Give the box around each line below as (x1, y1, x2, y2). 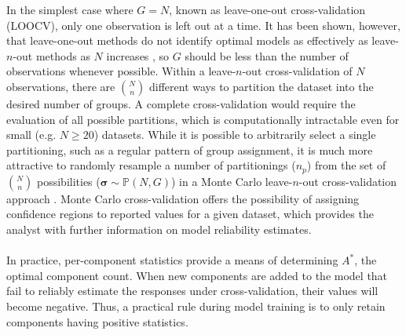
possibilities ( (37, 173, 101, 189)
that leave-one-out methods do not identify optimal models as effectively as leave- (6, 32, 399, 49)
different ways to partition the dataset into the (148, 78, 374, 94)
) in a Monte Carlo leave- (170, 173, 293, 189)
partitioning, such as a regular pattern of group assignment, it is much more (6, 141, 373, 158)
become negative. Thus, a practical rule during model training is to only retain (6, 297, 386, 314)
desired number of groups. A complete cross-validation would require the (6, 95, 356, 111)
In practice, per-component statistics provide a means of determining (6, 252, 338, 268)
